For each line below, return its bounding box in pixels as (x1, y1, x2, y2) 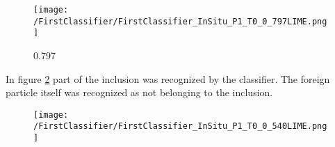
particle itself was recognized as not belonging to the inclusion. (6, 85, 273, 100)
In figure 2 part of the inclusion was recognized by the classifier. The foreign (6, 71, 330, 86)
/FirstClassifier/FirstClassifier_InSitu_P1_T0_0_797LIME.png (33, 16, 327, 26)
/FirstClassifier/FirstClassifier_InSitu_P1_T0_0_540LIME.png (33, 121, 327, 132)
